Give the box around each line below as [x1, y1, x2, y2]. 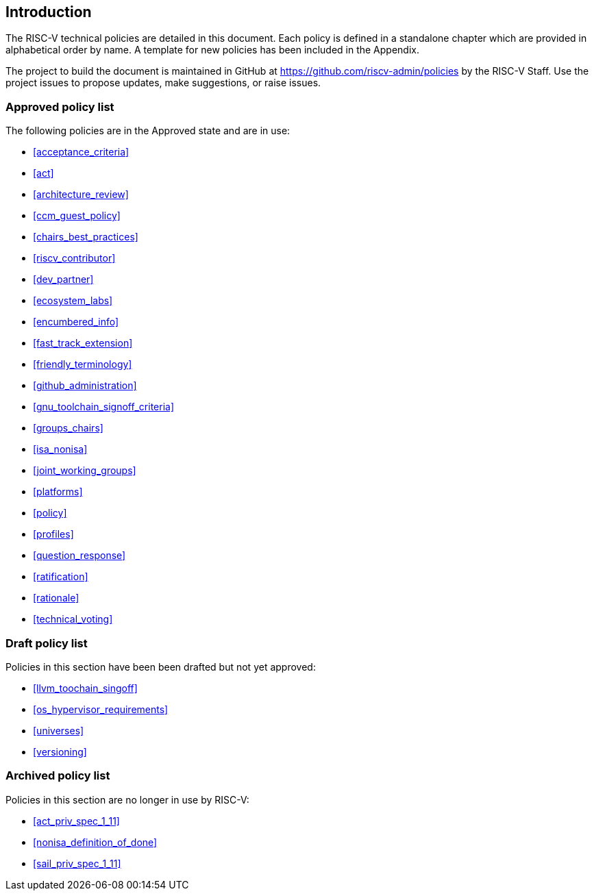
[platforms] [33, 486, 83, 498]
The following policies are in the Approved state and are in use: [5, 125, 290, 137]
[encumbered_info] [33, 316, 119, 328]
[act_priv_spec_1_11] [33, 814, 120, 827]
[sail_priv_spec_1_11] [33, 857, 121, 869]
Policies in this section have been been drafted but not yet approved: [5, 660, 316, 673]
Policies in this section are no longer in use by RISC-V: [5, 793, 249, 806]
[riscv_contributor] [33, 252, 116, 264]
